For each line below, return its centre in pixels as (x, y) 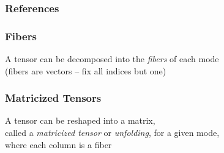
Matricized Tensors (53, 98)
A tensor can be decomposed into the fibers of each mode (112, 59)
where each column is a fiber (58, 144)
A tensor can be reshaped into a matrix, (80, 120)
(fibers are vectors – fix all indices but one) (86, 70)
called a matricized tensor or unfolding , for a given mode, (112, 133)
